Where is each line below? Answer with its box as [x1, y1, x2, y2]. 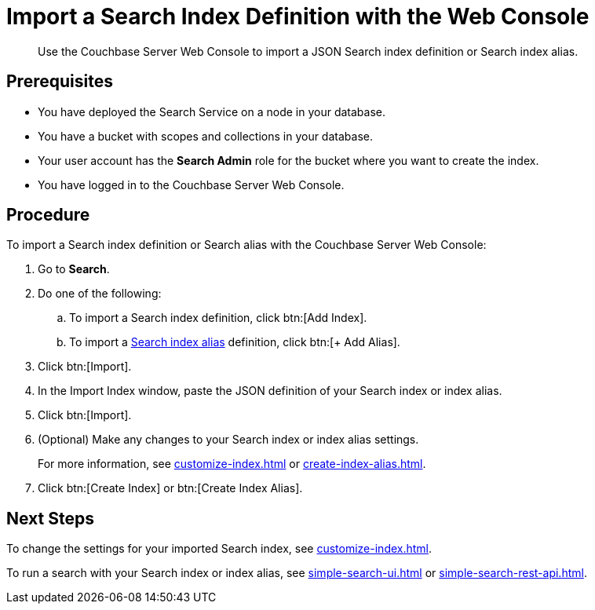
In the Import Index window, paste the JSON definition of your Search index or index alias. [38, 384, 502, 398]
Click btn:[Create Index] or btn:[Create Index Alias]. [38, 481, 303, 495]
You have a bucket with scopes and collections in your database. [38, 129, 373, 143]
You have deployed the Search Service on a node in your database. [38, 104, 386, 119]
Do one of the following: [38, 287, 162, 301]
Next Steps [6, 508, 94, 528]
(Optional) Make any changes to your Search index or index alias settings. [38, 433, 419, 447]
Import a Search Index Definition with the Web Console [6, 3, 590, 30]
